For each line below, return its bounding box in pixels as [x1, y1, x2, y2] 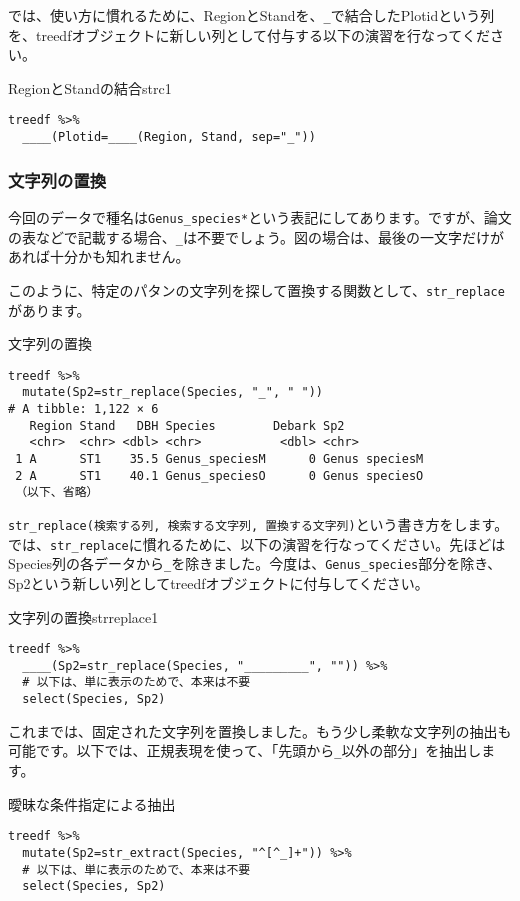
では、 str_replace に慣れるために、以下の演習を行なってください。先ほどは [8, 533, 506, 554]
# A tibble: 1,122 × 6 [8, 402, 159, 417]
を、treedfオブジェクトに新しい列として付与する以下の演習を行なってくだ [8, 24, 490, 45]
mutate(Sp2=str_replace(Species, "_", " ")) [22, 385, 323, 400]
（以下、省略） [15, 485, 99, 500]
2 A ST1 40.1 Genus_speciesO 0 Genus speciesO [15, 468, 424, 483]
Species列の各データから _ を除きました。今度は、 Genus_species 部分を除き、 [8, 553, 502, 574]
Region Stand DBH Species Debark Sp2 [29, 418, 345, 433]
